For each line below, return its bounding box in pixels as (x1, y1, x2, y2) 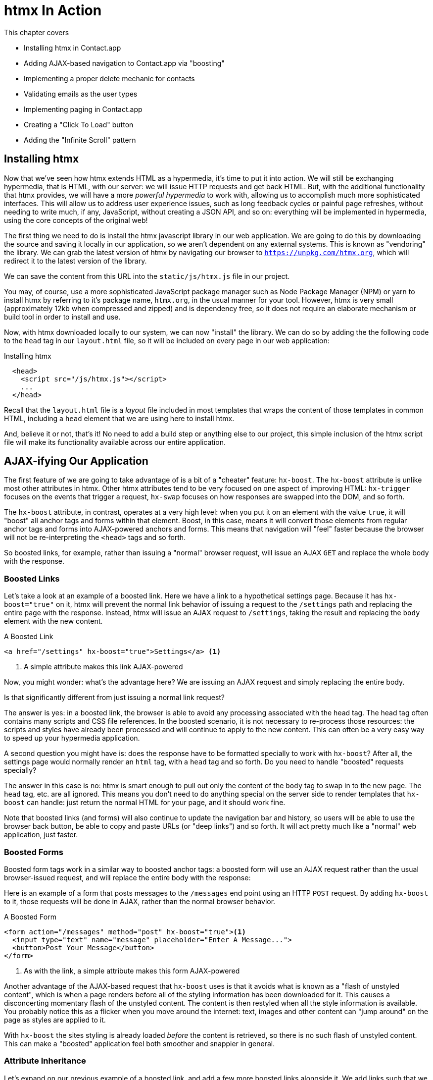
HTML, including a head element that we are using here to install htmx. (4, 414, 235, 423)
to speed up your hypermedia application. (4, 734, 140, 743)
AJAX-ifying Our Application (4, 455, 148, 468)
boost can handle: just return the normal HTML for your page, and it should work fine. (4, 798, 286, 807)
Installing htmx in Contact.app (24, 43, 121, 52)
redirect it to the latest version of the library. (4, 256, 147, 265)
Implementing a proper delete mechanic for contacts (24, 74, 195, 83)
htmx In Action (4, 2, 102, 19)
